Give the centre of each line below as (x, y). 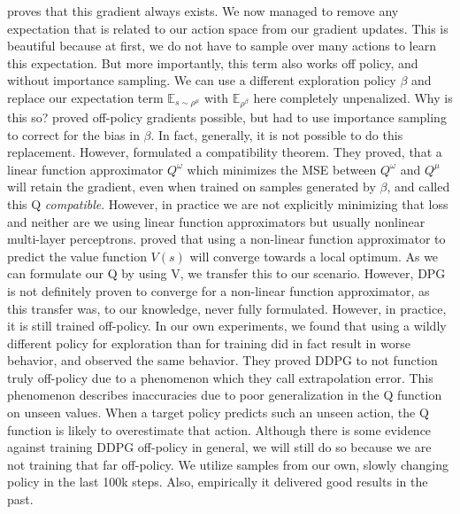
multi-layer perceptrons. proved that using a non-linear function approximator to (226, 239)
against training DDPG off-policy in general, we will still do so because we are (219, 447)
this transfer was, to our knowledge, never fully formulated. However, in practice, (227, 308)
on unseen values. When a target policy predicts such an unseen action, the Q (218, 413)
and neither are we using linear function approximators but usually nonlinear (216, 221)
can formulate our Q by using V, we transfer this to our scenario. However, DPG (226, 273)
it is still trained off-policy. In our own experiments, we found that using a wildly (227, 326)
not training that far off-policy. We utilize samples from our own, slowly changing (228, 464)
